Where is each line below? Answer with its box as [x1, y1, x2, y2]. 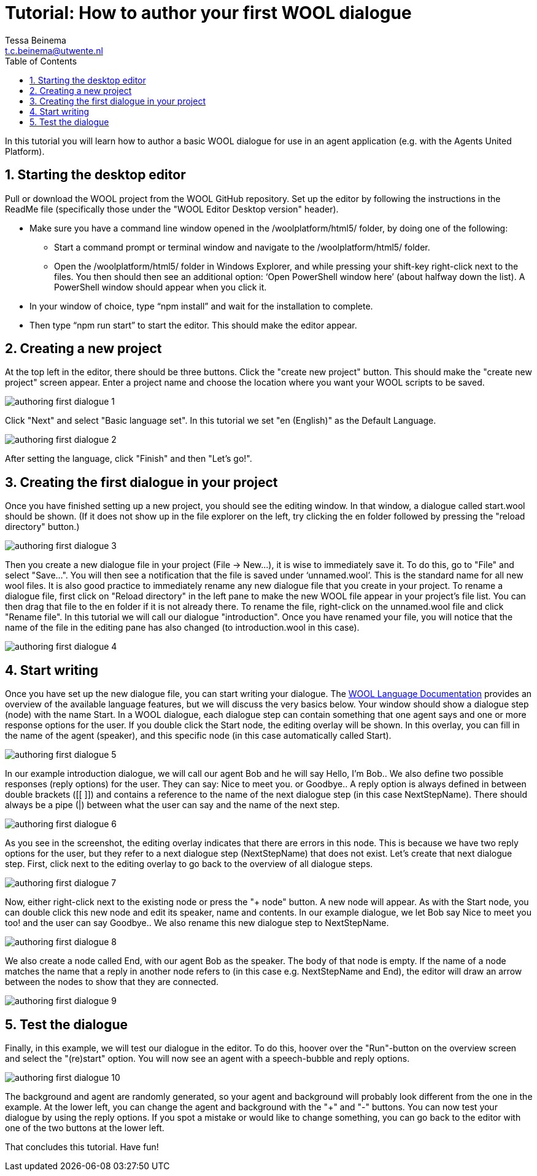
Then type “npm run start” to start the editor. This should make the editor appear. [29, 319, 357, 330]
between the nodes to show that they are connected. [5, 976, 219, 987]
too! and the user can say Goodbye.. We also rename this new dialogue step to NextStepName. [5, 917, 389, 929]
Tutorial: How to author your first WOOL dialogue [5, 2, 412, 23]
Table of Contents [5, 55, 77, 66]
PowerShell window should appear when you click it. [54, 281, 267, 292]
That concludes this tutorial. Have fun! [5, 1141, 159, 1152]
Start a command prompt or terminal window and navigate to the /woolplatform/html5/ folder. [54, 241, 430, 252]
